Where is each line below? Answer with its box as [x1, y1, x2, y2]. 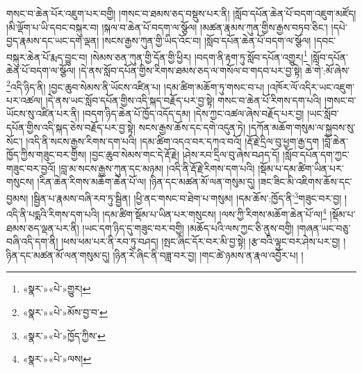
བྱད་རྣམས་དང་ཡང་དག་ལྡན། [6, 33, 99, 48]
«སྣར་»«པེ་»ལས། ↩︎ [22, 351, 92, 366]
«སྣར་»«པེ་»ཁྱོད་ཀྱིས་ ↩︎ [22, 328, 106, 342]
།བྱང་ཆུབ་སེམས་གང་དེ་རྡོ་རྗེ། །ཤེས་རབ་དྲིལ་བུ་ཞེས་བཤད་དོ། [90, 147, 280, 162]
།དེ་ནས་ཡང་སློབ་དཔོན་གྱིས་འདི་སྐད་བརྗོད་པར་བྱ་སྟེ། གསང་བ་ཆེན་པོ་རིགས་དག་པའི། [45, 92, 322, 107]
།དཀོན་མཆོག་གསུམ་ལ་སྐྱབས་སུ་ [248, 120, 356, 135]
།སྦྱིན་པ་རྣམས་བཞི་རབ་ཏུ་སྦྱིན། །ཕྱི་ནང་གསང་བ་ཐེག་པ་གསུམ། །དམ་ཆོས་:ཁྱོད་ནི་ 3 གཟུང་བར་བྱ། [31, 189, 342, 205]
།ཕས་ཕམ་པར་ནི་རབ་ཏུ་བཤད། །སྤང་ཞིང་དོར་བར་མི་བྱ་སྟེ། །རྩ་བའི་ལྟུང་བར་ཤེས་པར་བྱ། [61, 234, 340, 249]
